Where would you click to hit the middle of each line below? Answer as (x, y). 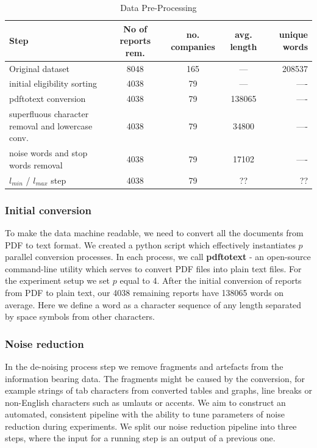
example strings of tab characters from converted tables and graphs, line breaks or (158, 390)
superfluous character (49, 114)
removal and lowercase (51, 125)
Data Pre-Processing (158, 7)
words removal (36, 164)
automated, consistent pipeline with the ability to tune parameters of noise (145, 414)
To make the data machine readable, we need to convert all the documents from (154, 232)
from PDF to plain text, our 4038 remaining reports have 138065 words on (144, 292)
